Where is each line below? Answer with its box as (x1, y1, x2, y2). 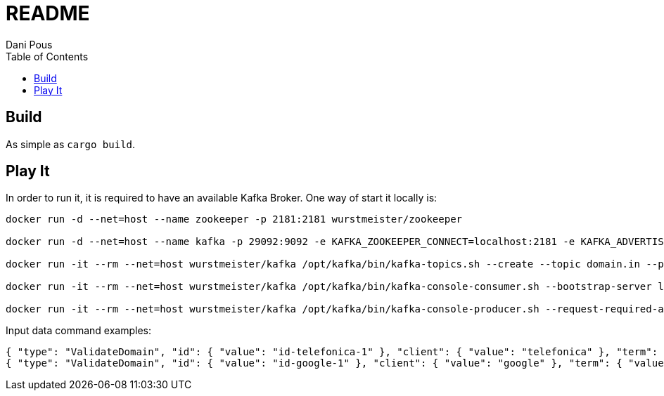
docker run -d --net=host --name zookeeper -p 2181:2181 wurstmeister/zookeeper (6, 213, 463, 225)
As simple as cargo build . (6, 138, 136, 150)
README (6, 1, 90, 25)
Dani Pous (6, 38, 53, 51)
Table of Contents (6, 50, 89, 62)
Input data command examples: (6, 324, 152, 337)
